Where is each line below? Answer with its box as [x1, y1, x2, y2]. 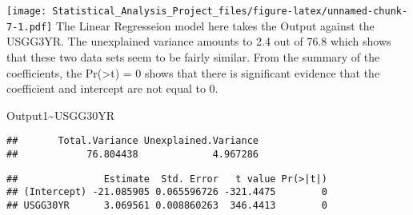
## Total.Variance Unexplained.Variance [6, 135, 259, 147]
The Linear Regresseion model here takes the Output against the [55, 17, 375, 34]
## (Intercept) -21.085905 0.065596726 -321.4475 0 [6, 186, 327, 198]
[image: [6, 6, 47, 17]
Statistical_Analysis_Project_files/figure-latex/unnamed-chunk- [52, 6, 408, 17]
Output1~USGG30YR [6, 106, 114, 123]
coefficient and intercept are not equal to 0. [6, 80, 219, 97]
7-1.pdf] [6, 21, 53, 33]
